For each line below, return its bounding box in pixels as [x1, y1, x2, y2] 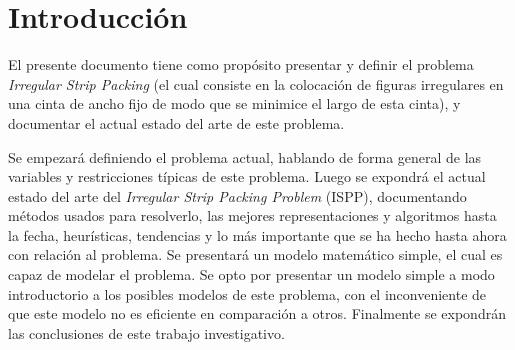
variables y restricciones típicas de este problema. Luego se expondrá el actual [8, 166, 486, 187]
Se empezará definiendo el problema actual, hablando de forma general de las [8, 146, 482, 167]
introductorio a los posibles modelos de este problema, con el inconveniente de [8, 283, 487, 304]
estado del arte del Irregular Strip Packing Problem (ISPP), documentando [8, 185, 467, 206]
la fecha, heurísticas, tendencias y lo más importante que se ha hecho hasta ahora [8, 224, 507, 245]
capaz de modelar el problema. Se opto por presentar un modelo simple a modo [8, 264, 495, 285]
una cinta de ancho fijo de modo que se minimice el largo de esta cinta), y [8, 93, 461, 114]
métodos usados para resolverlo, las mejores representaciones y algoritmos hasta [8, 205, 497, 226]
